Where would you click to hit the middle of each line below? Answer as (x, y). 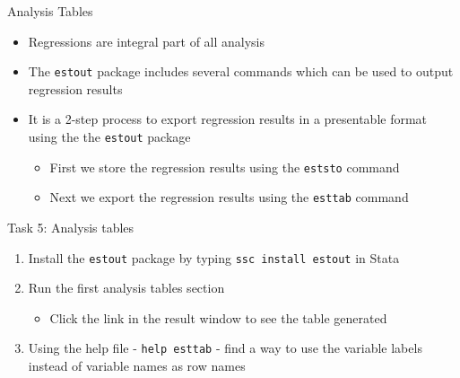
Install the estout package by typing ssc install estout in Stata (214, 257)
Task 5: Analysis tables (71, 227)
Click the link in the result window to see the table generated (218, 317)
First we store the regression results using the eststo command (225, 167)
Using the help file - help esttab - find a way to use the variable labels (225, 348)
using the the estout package (109, 137)
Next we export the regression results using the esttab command (229, 197)
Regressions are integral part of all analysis (147, 41)
